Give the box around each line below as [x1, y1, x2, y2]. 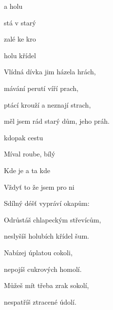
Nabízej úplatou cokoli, [4, 247, 73, 257]
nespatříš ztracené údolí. [4, 296, 76, 307]
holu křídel [4, 50, 36, 60]
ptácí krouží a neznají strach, [4, 99, 91, 110]
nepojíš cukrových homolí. [4, 264, 82, 274]
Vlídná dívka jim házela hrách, [4, 66, 96, 77]
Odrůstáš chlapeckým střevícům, [4, 214, 101, 224]
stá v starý [4, 17, 36, 27]
